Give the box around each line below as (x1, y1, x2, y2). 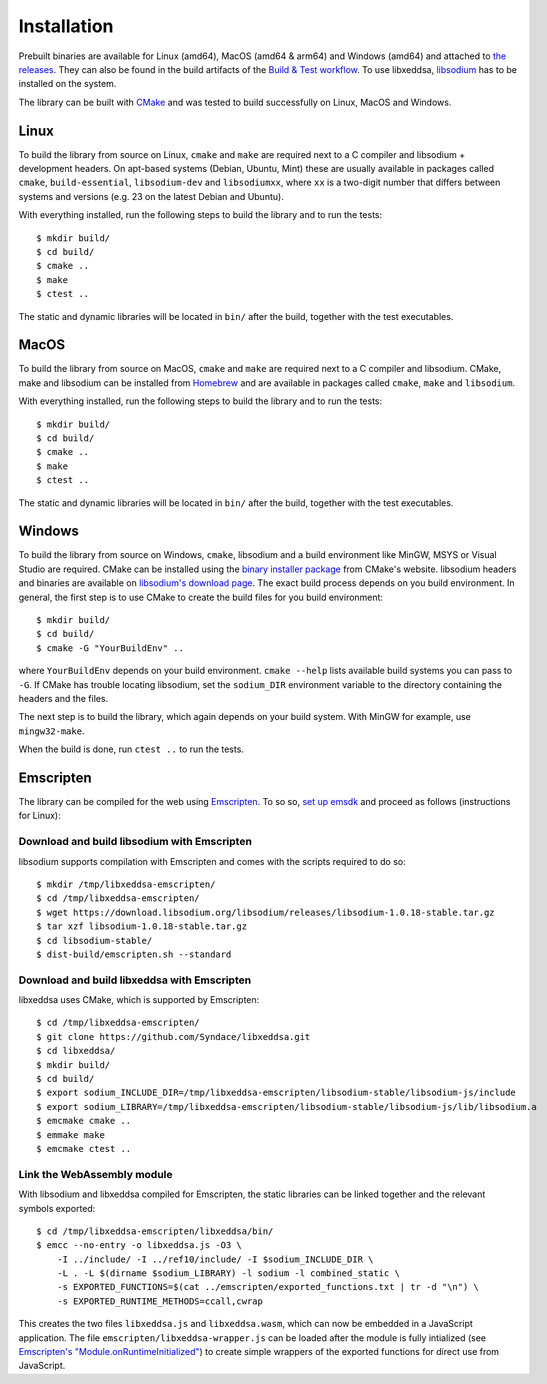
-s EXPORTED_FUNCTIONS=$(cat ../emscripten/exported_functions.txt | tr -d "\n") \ (56, 1281, 480, 1293)
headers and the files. (18, 692, 109, 704)
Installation (18, 15, 114, 37)
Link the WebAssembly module (18, 1167, 174, 1181)
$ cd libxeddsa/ (36, 1045, 116, 1057)
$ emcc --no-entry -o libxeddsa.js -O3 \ (36, 1240, 242, 1251)
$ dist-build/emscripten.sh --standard (36, 948, 232, 960)
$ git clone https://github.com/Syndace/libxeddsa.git (36, 1031, 311, 1042)
